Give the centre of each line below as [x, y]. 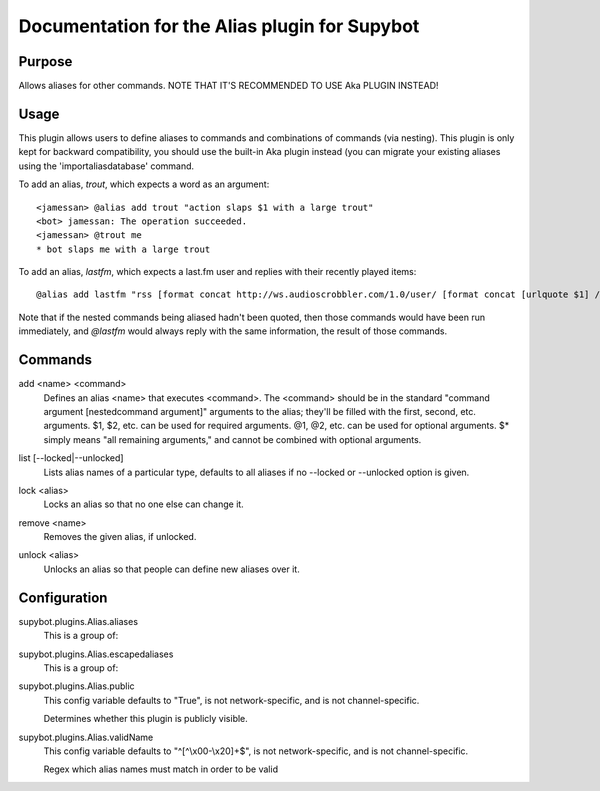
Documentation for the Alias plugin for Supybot [219, 26]
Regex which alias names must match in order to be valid [161, 769]
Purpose [45, 61]
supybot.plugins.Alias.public [76, 686]
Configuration [63, 597]
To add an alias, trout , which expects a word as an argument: [144, 184]
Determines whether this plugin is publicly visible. [146, 719]
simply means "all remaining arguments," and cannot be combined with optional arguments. [232, 439]
